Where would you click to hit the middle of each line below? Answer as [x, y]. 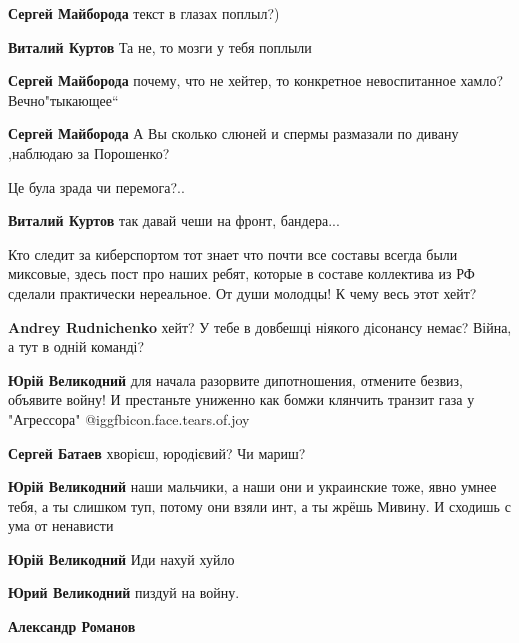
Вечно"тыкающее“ [63, 99]
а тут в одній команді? [76, 346]
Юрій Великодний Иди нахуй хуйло [121, 558]
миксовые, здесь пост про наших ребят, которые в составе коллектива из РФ [241, 273]
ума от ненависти [61, 525]
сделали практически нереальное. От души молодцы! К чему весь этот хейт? [242, 292]
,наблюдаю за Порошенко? [89, 152]
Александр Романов [72, 626]
